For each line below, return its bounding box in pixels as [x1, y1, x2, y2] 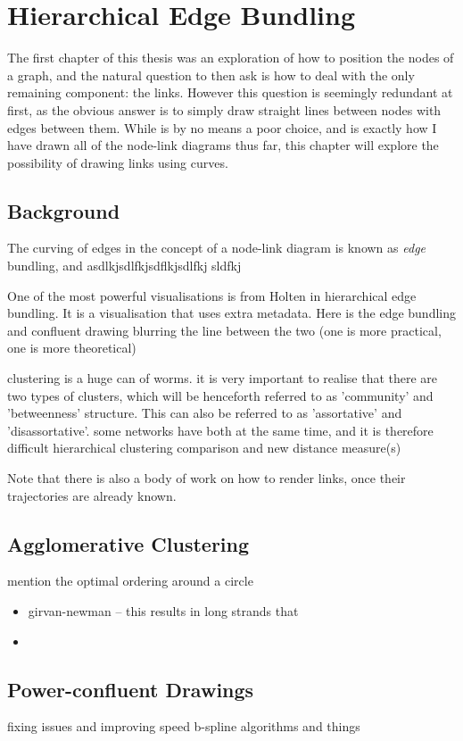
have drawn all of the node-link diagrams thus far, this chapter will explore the [7, 136, 439, 154]
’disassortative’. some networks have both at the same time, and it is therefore [7, 420, 434, 439]
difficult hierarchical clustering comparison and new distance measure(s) [7, 438, 401, 457]
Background [7, 196, 120, 224]
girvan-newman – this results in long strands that [28, 602, 299, 620]
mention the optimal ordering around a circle [7, 571, 253, 590]
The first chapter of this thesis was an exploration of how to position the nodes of [7, 48, 454, 67]
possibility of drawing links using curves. [7, 153, 228, 171]
